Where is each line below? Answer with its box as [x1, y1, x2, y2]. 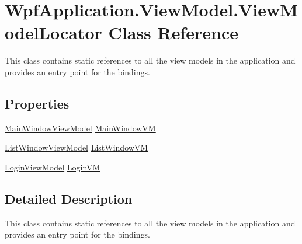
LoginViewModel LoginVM [5, 161, 100, 173]
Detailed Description [5, 189, 133, 207]
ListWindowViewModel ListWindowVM [5, 141, 148, 154]
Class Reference [108, 20, 239, 44]
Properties [5, 94, 70, 112]
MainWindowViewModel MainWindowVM [5, 121, 156, 134]
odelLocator [5, 20, 102, 44]
